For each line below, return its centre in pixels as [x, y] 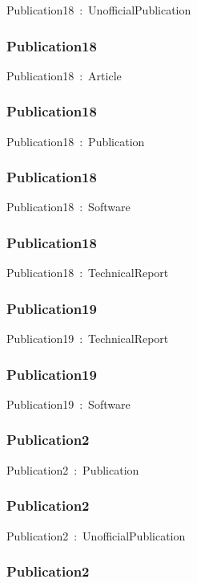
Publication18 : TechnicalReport [88, 273]
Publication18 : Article [64, 75]
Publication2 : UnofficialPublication [96, 535]
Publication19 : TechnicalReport [88, 338]
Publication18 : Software [68, 207]
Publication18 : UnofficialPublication [99, 10]
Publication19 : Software [68, 404]
